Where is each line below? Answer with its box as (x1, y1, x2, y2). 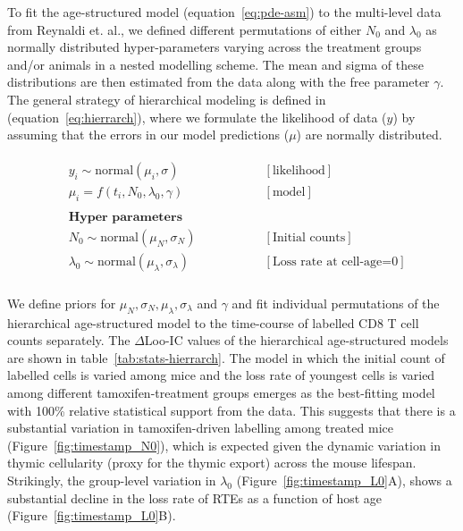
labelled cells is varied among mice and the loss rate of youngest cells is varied (7, 366, 435, 384)
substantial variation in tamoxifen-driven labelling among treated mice (7, 418, 393, 437)
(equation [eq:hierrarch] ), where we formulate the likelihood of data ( (7, 107, 387, 126)
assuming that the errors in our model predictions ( (7, 125, 290, 144)
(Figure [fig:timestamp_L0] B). (7, 506, 176, 525)
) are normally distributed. (296, 125, 442, 144)
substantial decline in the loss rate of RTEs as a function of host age (7, 488, 383, 507)
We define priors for (7, 293, 116, 312)
